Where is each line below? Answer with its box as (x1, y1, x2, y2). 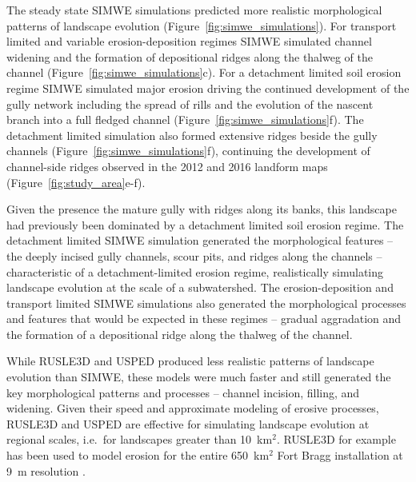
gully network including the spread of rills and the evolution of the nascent (6, 95, 374, 112)
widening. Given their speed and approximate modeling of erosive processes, (6, 400, 379, 416)
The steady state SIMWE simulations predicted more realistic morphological (6, 2, 382, 18)
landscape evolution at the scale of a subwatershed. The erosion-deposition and (6, 279, 394, 296)
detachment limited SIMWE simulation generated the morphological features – (6, 232, 394, 249)
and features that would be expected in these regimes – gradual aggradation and (6, 310, 402, 327)
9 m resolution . (6, 462, 86, 479)
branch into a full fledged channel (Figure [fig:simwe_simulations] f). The (6, 111, 364, 128)
